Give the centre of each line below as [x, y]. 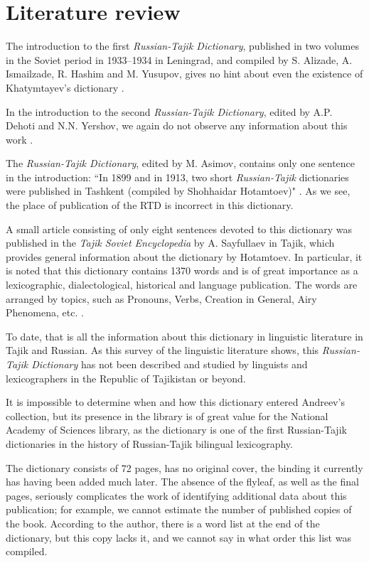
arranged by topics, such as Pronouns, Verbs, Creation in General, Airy [161, 298]
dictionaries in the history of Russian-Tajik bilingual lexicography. [149, 443]
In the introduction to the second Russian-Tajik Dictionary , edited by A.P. [169, 111]
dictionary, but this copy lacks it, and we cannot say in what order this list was [178, 537]
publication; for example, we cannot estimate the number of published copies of [179, 509]
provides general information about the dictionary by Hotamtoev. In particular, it [184, 256]
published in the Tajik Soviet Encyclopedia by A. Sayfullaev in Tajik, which [170, 243]
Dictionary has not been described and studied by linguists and [170, 364]
